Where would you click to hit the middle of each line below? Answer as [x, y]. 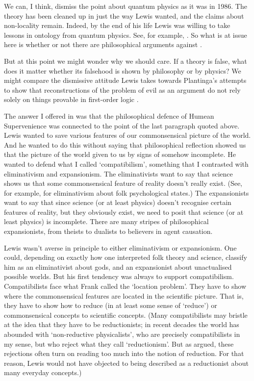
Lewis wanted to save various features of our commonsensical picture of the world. [127, 135]
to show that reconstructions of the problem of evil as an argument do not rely [122, 89]
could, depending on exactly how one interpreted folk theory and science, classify [126, 257]
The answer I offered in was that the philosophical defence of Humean [109, 115]
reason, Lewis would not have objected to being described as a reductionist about [126, 363]
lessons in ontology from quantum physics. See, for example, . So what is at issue [126, 35]
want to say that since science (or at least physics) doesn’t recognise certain [118, 202]
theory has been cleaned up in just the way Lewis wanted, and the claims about [124, 15]
